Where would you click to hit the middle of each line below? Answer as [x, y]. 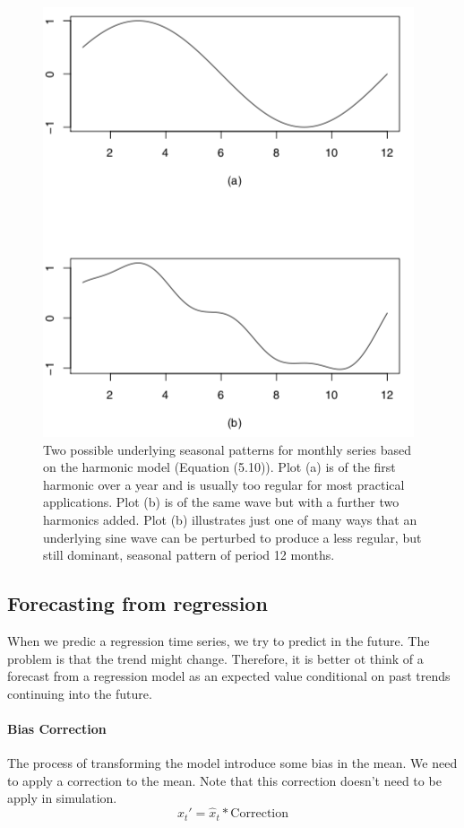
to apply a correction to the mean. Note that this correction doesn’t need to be [224, 780]
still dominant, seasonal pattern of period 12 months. [189, 555]
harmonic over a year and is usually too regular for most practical [224, 484]
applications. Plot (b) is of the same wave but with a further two [221, 502]
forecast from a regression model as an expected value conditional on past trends [229, 676]
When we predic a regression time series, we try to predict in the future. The [219, 640]
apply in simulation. [62, 798]
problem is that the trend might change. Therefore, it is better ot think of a [215, 658]
